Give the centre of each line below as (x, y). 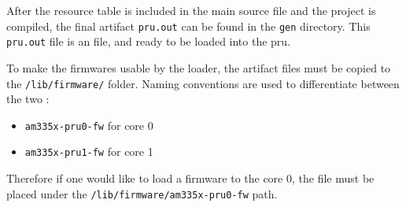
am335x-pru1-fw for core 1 (89, 152)
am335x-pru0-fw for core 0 (89, 125)
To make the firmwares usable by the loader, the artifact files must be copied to (199, 67)
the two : (28, 99)
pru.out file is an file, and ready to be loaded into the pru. (149, 41)
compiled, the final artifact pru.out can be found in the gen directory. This (188, 26)
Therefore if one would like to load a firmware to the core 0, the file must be (190, 178)
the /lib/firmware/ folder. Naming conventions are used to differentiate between (203, 83)
